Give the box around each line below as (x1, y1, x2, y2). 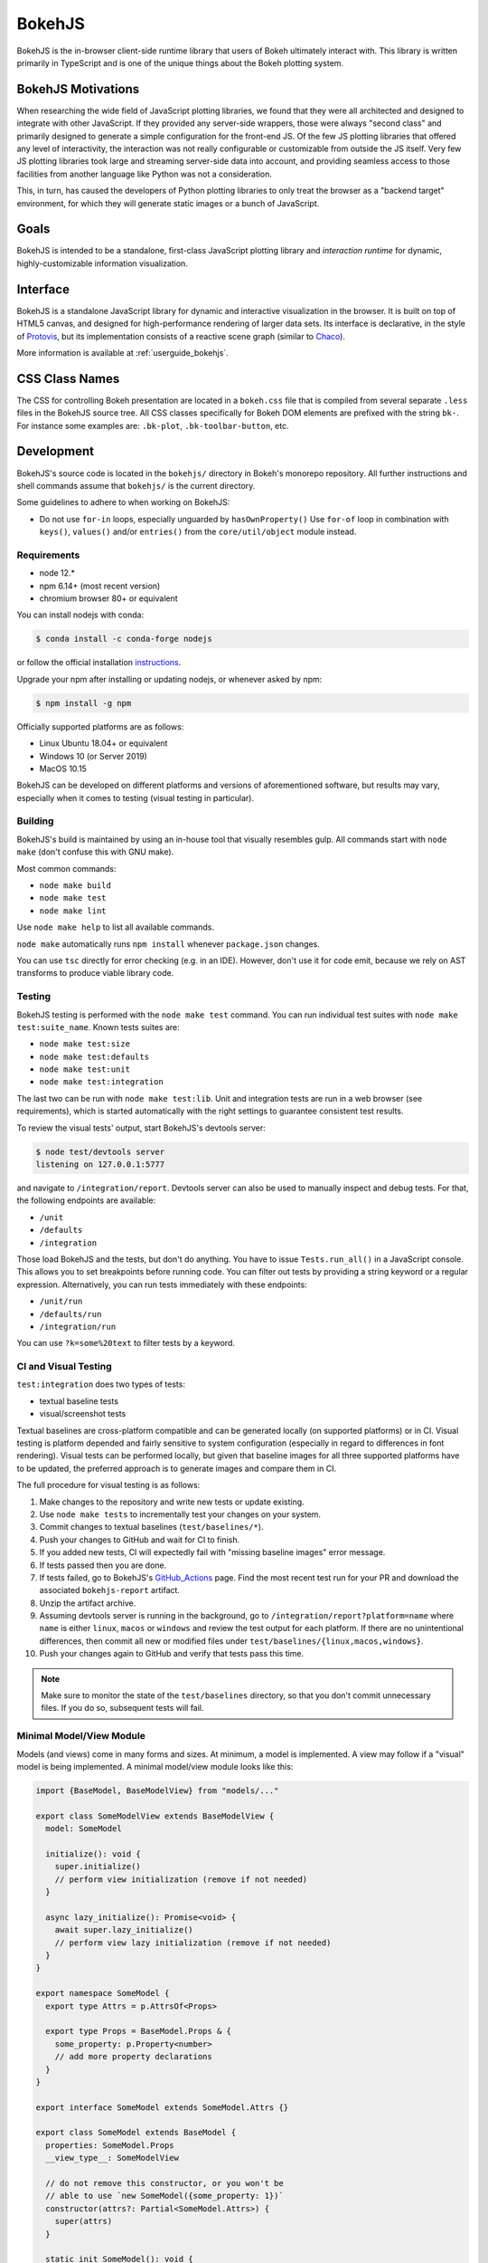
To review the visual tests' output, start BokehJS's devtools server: (16, 1122, 266, 1133)
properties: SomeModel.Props (45, 2140, 175, 2150)
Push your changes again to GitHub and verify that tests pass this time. (39, 1648, 305, 1659)
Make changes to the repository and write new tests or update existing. (39, 1496, 305, 1507)
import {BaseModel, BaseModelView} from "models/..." (35, 1785, 279, 1796)
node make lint (39, 905, 108, 916)
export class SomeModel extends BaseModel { (35, 2127, 237, 2138)
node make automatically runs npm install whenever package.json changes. (16, 938, 321, 950)
